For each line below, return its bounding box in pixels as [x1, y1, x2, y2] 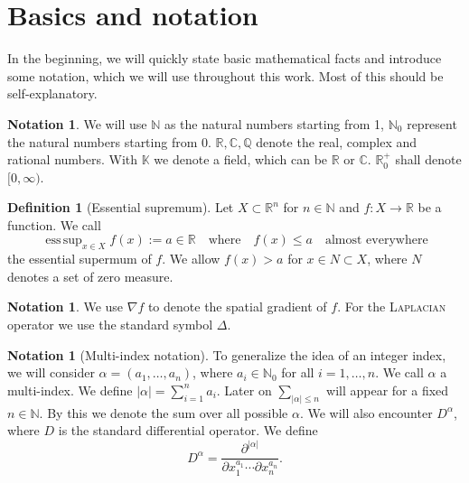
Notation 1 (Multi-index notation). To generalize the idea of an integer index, [7, 345, 446, 364]
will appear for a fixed [326, 380, 449, 399]
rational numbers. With [7, 150, 138, 169]
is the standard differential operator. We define [58, 421, 318, 440]
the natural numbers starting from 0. [7, 132, 211, 151]
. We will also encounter [299, 403, 433, 422]
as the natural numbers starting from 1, [164, 114, 385, 133]
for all [281, 363, 314, 382]
